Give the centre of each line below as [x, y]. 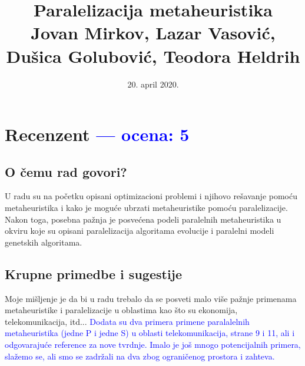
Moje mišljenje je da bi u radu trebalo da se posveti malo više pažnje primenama [151, 298]
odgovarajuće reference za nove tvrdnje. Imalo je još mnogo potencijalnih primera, [153, 345]
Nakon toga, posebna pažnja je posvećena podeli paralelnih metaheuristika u [143, 219]
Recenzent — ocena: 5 [97, 134]
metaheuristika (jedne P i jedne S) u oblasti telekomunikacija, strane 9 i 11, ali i [150, 333]
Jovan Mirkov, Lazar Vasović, [153, 33]
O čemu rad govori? [66, 171]
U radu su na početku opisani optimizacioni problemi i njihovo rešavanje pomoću [151, 196]
